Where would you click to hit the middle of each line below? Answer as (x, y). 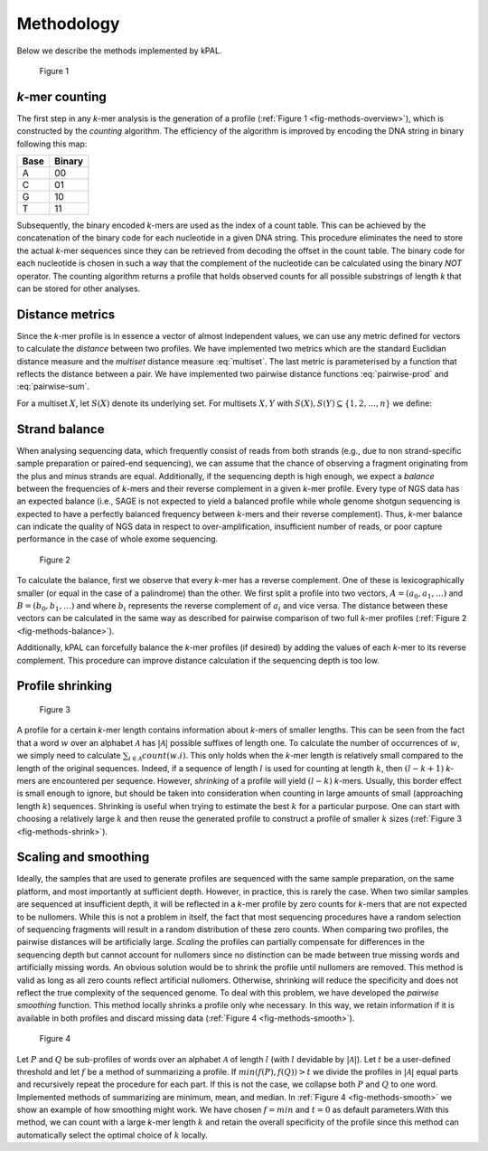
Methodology (68, 24)
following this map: (52, 144)
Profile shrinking (65, 686)
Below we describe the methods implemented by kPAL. (119, 51)
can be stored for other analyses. (79, 288)
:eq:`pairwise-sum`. (53, 387)
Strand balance (61, 429)
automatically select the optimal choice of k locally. (112, 1135)
